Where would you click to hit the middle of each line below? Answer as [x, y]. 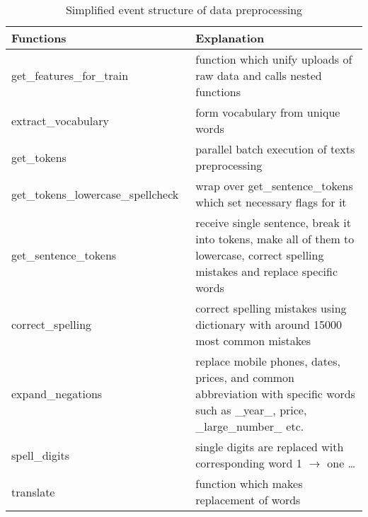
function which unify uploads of [274, 59]
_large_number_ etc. [250, 426]
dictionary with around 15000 [269, 324]
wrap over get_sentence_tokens [274, 186]
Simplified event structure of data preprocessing [184, 10]
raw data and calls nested [259, 75]
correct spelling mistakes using [271, 308]
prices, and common [245, 377]
